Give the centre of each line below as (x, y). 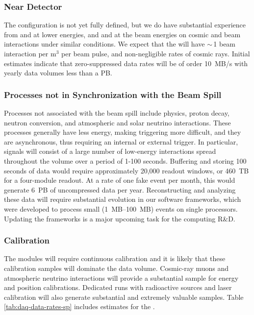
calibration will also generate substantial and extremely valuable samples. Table (124, 297)
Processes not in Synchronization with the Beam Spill (113, 94)
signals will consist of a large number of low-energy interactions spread (110, 151)
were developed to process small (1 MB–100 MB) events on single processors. (121, 208)
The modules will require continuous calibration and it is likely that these (115, 258)
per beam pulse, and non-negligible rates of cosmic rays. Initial (155, 53)
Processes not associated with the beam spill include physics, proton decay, (117, 113)
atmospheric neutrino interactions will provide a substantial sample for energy (121, 278)
